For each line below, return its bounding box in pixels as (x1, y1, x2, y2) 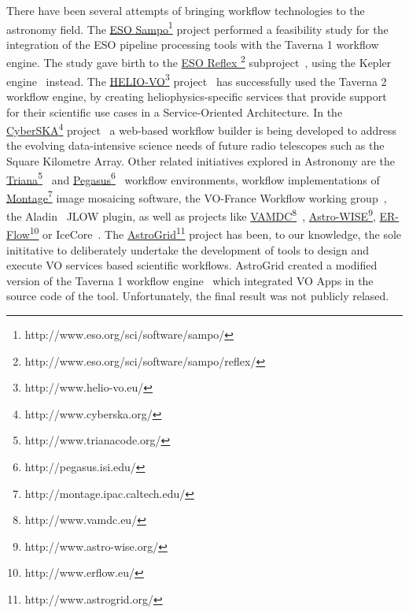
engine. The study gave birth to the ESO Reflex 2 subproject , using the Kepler (6, 52, 392, 71)
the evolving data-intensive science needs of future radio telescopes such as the (6, 137, 385, 154)
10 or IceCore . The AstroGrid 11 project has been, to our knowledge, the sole (29, 224, 402, 242)
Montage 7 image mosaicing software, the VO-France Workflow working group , (6, 187, 387, 206)
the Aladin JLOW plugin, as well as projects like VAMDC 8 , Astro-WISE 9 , (6, 206, 376, 224)
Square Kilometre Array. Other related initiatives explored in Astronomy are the (6, 152, 396, 169)
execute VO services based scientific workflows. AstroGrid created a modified (6, 257, 378, 273)
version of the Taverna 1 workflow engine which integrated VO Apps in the (6, 272, 374, 288)
